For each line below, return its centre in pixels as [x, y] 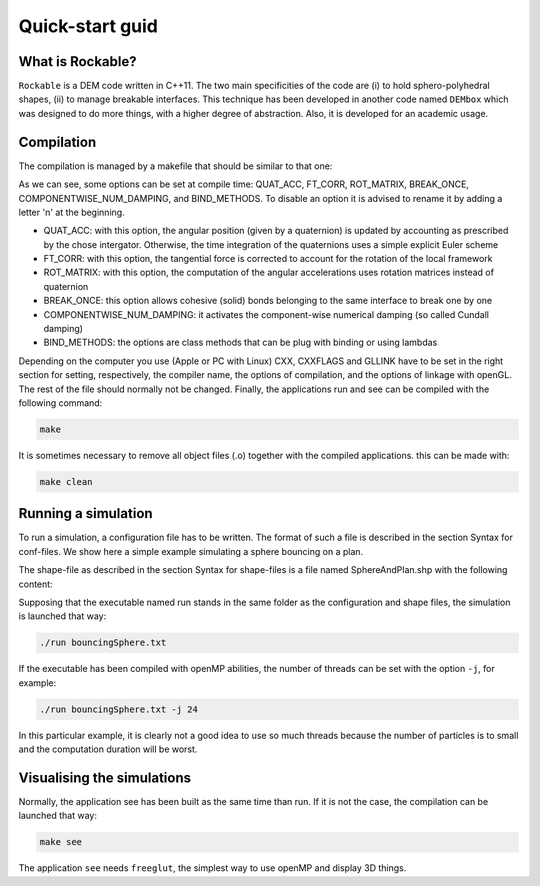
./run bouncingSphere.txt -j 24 [119, 709]
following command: [60, 403]
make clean [66, 481]
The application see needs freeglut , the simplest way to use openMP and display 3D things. [212, 868]
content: [36, 584]
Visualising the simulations [105, 777]
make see [61, 842]
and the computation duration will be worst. [108, 749]
